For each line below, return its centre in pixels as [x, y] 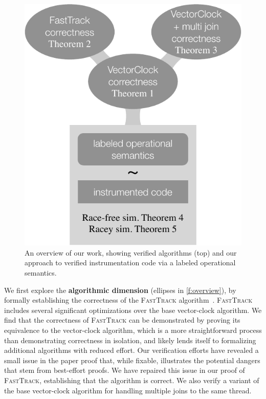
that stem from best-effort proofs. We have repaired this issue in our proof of [125, 370]
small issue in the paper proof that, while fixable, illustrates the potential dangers [132, 360]
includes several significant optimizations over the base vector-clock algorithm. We [133, 310]
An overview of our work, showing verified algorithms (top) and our [131, 252]
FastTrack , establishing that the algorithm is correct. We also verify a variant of [132, 380]
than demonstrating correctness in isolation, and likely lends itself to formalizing [130, 340]
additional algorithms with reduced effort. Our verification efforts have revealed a [131, 350]
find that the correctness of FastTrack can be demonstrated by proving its [122, 320]
